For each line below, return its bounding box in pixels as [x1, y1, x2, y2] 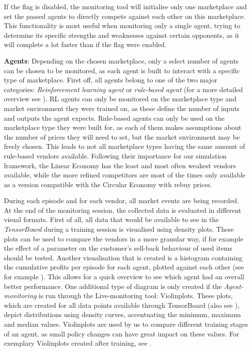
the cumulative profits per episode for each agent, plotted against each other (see [4, 262, 244, 272]
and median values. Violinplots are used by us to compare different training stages [4, 319, 248, 329]
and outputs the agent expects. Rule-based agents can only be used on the [4, 112, 225, 123]
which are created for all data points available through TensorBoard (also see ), [4, 300, 240, 310]
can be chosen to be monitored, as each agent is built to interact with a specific [4, 65, 240, 75]
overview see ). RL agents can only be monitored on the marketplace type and [4, 94, 236, 104]
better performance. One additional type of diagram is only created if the [4, 281, 222, 291]
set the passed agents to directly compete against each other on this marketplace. [4, 11, 246, 21]
